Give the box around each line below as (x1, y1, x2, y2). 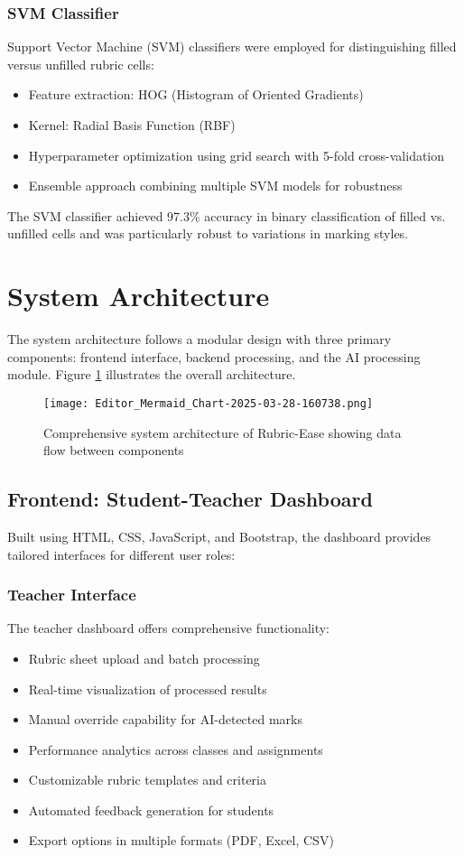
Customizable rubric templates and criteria (28, 770, 266, 789)
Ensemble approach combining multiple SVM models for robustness (28, 176, 403, 195)
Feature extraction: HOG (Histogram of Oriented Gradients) (28, 85, 364, 104)
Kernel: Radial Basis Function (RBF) (28, 116, 236, 134)
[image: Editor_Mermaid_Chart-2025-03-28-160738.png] (43, 396, 374, 410)
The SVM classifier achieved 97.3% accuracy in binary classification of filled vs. (7, 206, 446, 225)
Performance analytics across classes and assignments (28, 740, 323, 758)
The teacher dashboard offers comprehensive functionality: (7, 619, 329, 637)
